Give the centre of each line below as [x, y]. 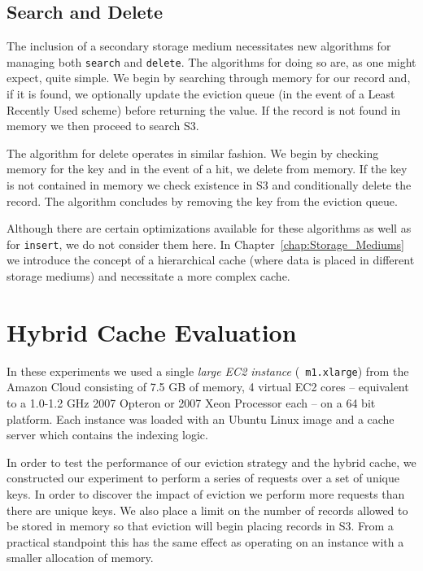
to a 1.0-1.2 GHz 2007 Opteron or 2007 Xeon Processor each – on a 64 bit [191, 403]
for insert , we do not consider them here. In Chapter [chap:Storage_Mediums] [205, 244]
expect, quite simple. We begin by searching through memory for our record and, [209, 78]
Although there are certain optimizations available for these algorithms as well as [209, 228]
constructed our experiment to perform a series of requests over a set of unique [203, 478]
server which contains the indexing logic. [107, 435]
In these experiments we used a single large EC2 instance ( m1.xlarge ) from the [208, 370]
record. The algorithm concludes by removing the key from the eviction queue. [202, 201]
